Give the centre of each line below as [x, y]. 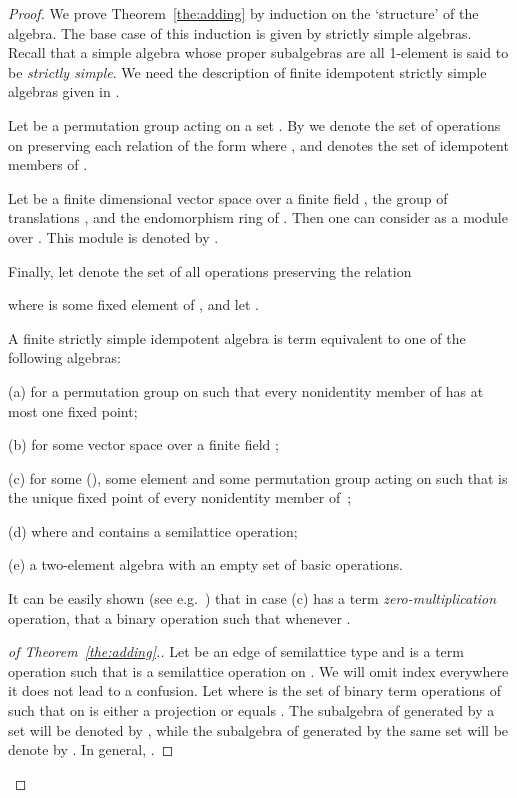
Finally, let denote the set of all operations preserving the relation [210, 270]
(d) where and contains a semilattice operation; [153, 530]
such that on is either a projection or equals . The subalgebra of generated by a [251, 710]
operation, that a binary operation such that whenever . [179, 617]
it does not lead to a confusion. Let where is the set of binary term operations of [255, 690]
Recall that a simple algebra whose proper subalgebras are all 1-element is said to [258, 52]
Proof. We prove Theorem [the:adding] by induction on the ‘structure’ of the [243, 13]
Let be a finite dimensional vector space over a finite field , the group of [228, 197]
